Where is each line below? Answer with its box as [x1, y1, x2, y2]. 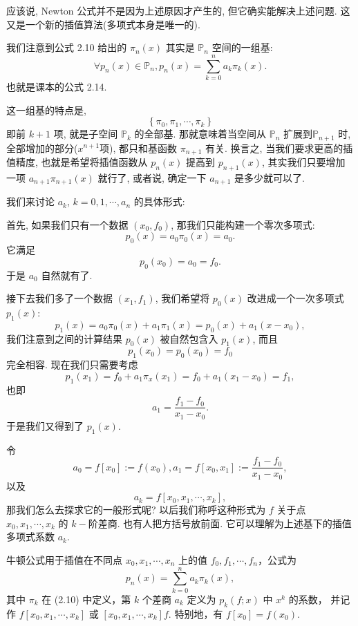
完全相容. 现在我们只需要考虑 [6, 357, 138, 372]
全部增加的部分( [6, 140, 78, 155]
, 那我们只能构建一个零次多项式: [171, 217, 315, 231]
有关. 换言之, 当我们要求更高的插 [205, 140, 353, 155]
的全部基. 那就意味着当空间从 [134, 126, 267, 141]
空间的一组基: [211, 40, 273, 55]
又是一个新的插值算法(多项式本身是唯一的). [6, 17, 200, 31]
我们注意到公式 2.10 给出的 [6, 40, 127, 55]
